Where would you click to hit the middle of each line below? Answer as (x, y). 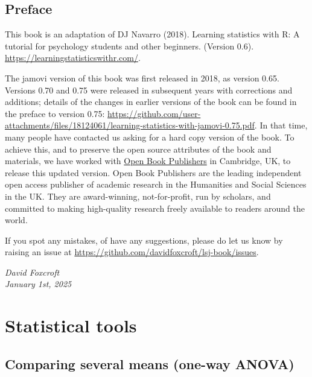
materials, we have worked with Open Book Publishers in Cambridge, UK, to (148, 161)
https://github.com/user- (154, 113)
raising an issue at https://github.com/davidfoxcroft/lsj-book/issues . (132, 252)
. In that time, (281, 125)
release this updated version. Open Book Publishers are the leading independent (153, 172)
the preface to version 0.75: (55, 113)
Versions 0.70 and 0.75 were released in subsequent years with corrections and (149, 90)
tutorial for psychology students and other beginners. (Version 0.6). (129, 46)
